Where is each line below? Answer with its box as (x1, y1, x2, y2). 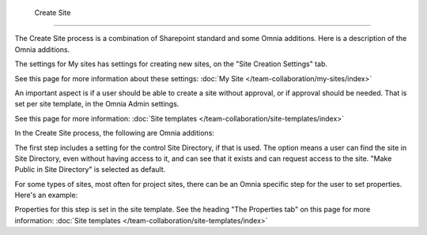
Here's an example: (14, 190, 78, 200)
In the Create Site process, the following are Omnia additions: (14, 129, 215, 138)
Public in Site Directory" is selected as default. (14, 165, 166, 174)
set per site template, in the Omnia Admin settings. (14, 99, 179, 109)
